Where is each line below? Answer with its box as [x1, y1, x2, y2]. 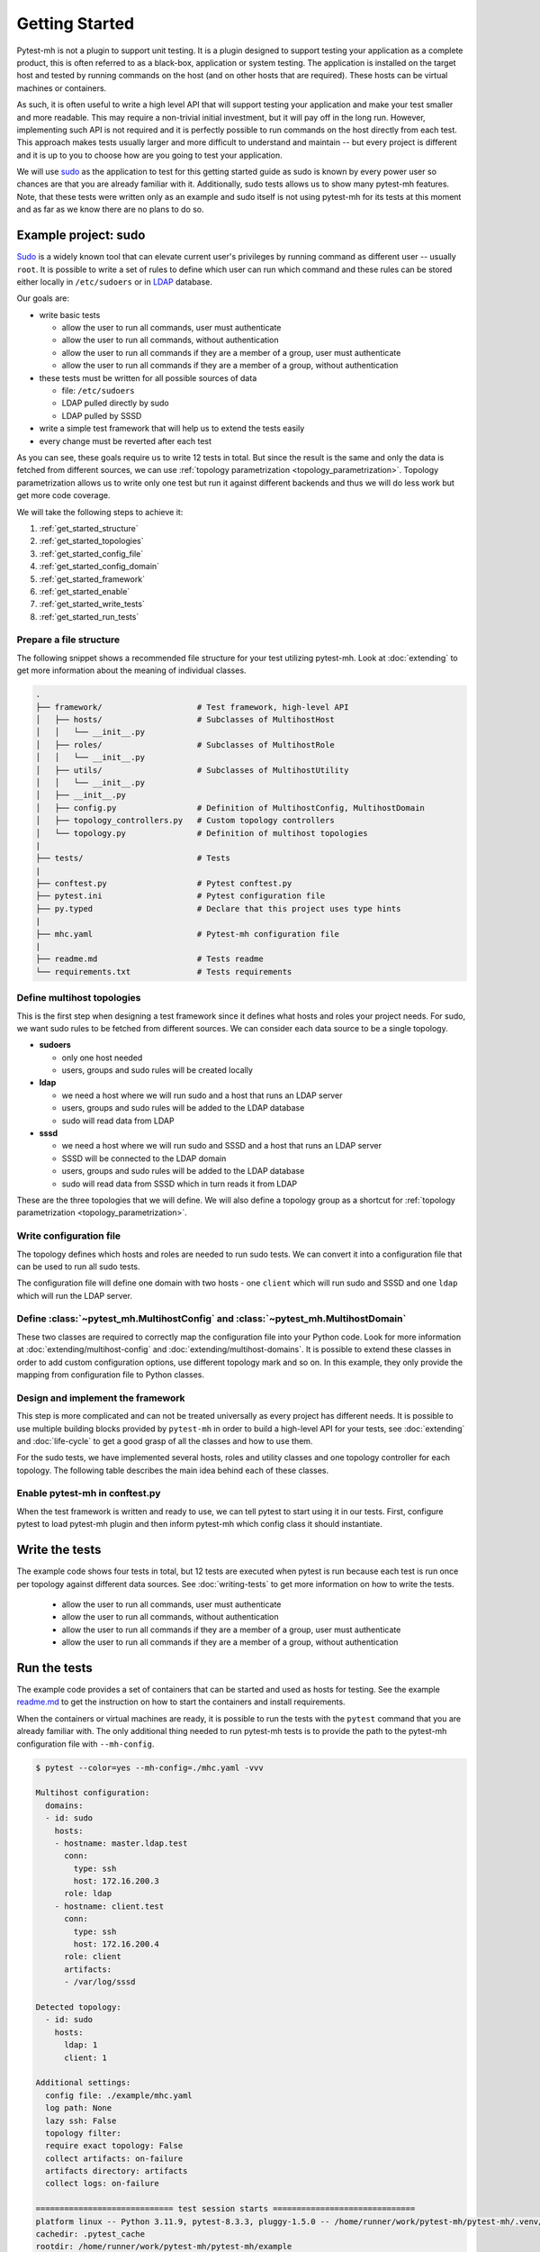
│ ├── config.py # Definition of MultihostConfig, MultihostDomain [35, 803, 425, 813]
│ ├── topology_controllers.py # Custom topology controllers [35, 815, 335, 826]
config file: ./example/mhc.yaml [45, 2090, 193, 2101]
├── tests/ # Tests [35, 853, 231, 864]
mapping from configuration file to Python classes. [16, 1369, 205, 1380]
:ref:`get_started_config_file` [39, 548, 144, 558]
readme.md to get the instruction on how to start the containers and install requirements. [16, 1696, 346, 1707]
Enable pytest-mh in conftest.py [16, 1487, 161, 1500]
